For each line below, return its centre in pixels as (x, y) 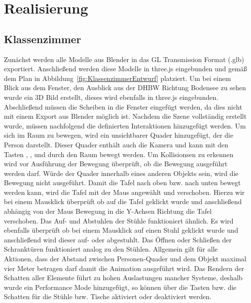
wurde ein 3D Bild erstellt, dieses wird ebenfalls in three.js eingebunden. (111, 97)
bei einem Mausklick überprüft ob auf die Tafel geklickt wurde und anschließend (123, 201)
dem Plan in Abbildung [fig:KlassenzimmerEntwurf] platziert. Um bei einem (118, 78)
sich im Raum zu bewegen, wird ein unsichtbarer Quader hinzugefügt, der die (119, 135)
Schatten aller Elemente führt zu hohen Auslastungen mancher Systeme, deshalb (123, 278)
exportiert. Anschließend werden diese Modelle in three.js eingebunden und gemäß (125, 69)
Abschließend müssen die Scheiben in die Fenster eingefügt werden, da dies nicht (123, 106)
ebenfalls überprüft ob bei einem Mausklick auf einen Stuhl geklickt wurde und (121, 230)
